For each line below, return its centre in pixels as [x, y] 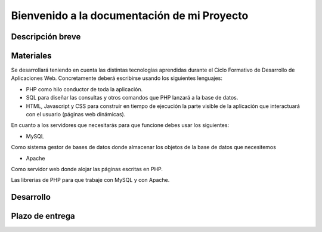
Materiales [31, 56]
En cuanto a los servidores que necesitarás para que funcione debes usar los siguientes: [120, 125]
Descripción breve [46, 37]
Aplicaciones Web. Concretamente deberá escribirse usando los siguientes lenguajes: [117, 78]
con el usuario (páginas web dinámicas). [76, 115]
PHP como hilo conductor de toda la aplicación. [84, 89]
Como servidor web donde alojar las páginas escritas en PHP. [87, 169]
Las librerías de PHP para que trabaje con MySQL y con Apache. [90, 180]
